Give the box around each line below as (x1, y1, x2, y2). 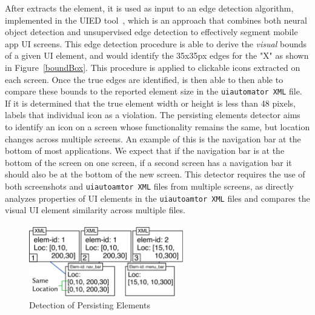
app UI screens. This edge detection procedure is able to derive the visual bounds (5, 37, 307, 50)
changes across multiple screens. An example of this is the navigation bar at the (5, 132, 301, 145)
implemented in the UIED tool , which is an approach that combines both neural (5, 13, 307, 26)
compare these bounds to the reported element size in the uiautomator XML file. (5, 85, 302, 98)
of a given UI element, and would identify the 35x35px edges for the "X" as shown (5, 49, 309, 62)
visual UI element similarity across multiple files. (5, 204, 185, 216)
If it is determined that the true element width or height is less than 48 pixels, (5, 96, 296, 109)
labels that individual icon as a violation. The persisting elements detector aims (5, 108, 300, 121)
